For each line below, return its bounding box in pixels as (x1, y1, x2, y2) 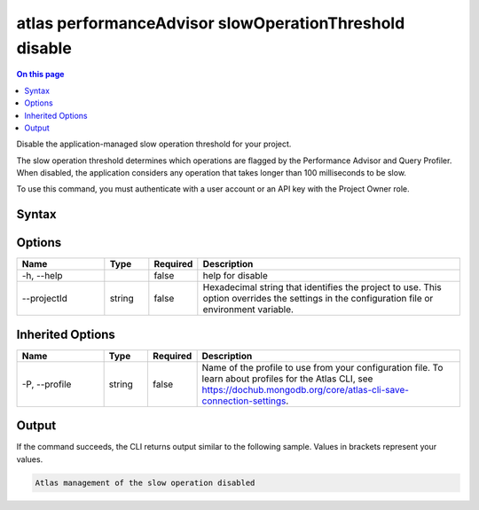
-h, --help (21, 270, 63, 282)
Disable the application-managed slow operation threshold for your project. (16, 138, 292, 150)
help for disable (202, 270, 268, 282)
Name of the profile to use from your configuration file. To (201, 361, 444, 373)
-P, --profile (21, 378, 72, 390)
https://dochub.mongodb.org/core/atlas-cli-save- (201, 383, 410, 396)
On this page (16, 69, 65, 80)
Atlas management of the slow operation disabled (35, 477, 255, 488)
